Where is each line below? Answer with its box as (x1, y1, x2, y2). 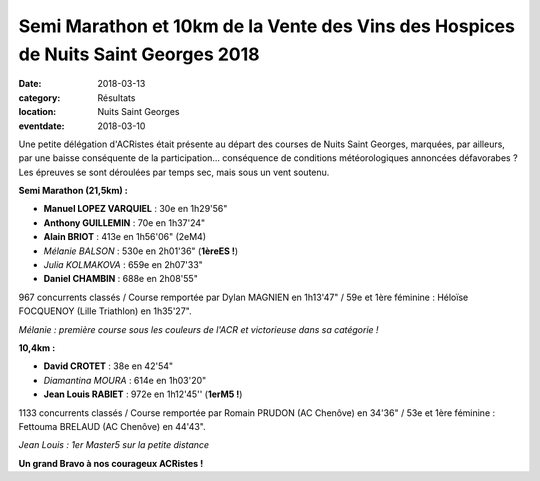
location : (18, 106, 57, 118)
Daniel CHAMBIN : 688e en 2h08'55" (43, 273, 199, 285)
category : (18, 91, 61, 104)
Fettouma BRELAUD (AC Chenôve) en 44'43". (18, 420, 207, 432)
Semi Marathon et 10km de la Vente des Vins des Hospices (18, 15, 515, 37)
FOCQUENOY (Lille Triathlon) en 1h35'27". (18, 305, 192, 317)
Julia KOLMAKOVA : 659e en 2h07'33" (43, 259, 204, 271)
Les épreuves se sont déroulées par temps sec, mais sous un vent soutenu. (18, 166, 330, 178)
